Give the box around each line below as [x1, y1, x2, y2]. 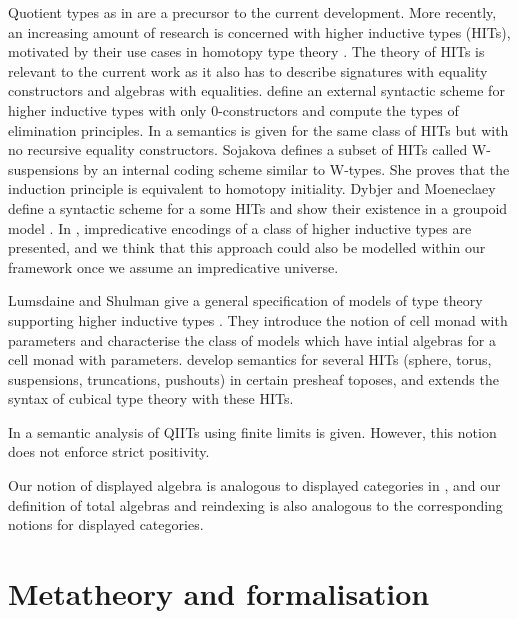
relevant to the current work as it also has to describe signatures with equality [8, 60, 488, 81]
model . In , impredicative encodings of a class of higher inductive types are [8, 217, 472, 238]
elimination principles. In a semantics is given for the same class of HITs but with [8, 119, 509, 140]
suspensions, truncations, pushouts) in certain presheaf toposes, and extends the [8, 368, 499, 389]
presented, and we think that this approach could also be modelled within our [8, 237, 486, 258]
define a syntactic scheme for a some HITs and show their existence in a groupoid [8, 197, 508, 218]
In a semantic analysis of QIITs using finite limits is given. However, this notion [8, 421, 497, 442]
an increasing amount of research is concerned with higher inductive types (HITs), [8, 21, 511, 42]
